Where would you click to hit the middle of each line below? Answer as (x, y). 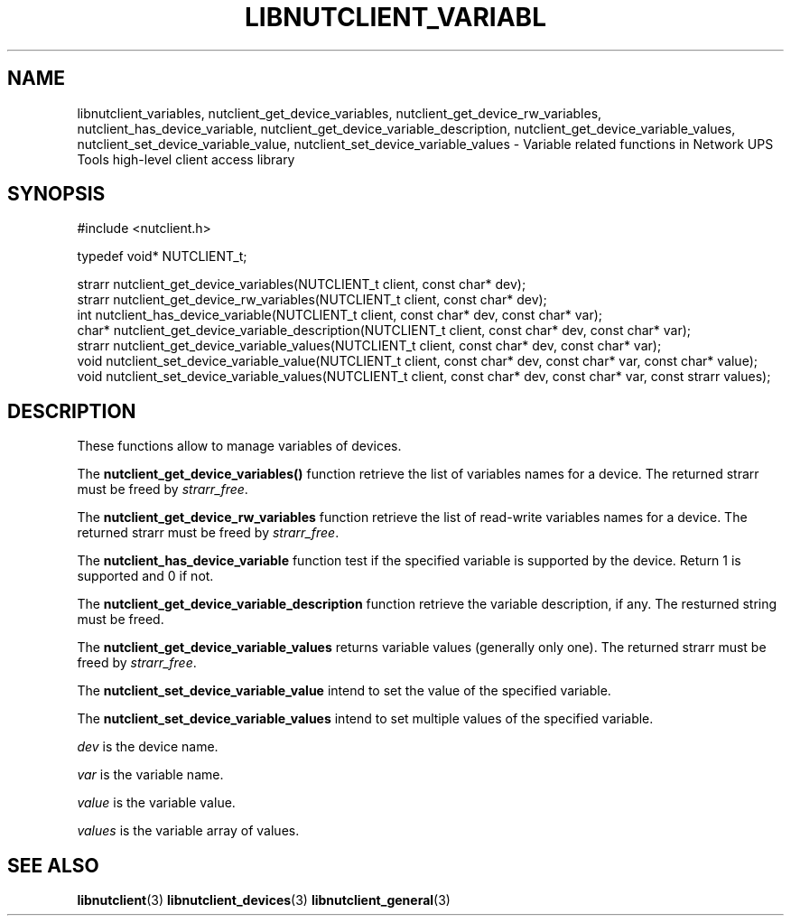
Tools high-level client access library (186, 159)
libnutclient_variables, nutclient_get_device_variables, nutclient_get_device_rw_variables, (340, 113)
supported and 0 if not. (145, 576)
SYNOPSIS (56, 194)
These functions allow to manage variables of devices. (239, 446)
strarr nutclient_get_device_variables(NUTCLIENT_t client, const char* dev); (302, 284)
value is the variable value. (156, 803)
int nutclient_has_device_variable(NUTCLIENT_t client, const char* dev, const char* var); (340, 315)
